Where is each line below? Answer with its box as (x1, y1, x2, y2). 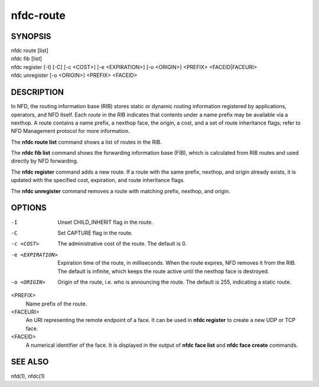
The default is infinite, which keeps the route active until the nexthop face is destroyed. (57, 268, 269, 275)
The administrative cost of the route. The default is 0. (57, 240, 187, 248)
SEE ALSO (11, 357, 49, 367)
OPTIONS (11, 203, 47, 213)
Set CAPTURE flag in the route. (57, 229, 133, 236)
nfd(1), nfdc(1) (11, 372, 45, 379)
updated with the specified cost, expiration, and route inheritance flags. (11, 177, 185, 184)
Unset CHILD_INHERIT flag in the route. (57, 219, 154, 226)
